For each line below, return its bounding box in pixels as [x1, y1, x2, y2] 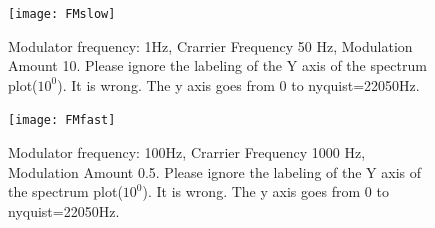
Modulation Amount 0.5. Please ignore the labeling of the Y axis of [8, 161, 422, 182]
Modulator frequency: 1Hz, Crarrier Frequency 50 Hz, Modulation [8, 35, 413, 56]
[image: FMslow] [8, 7, 116, 21]
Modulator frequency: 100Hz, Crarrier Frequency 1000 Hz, [8, 142, 366, 163]
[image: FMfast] [8, 113, 116, 128]
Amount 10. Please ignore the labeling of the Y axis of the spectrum [8, 55, 427, 76]
